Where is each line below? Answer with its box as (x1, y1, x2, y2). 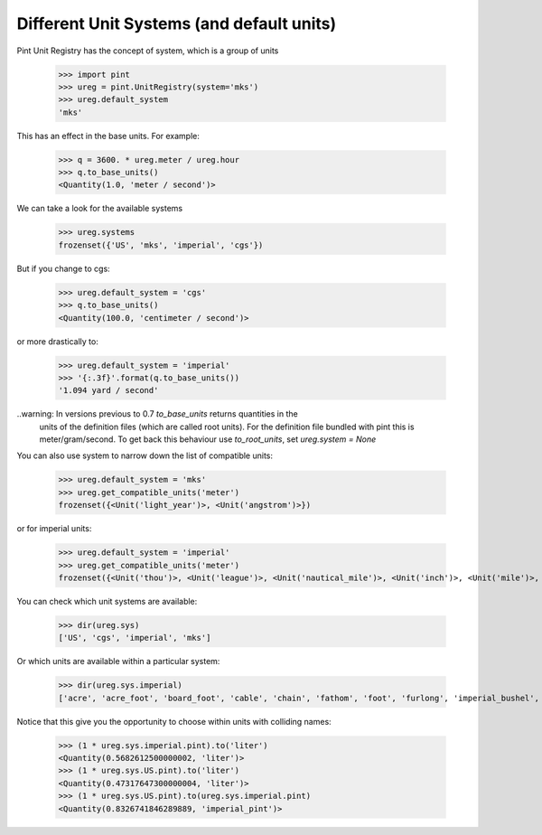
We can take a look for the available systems (16, 203, 183, 214)
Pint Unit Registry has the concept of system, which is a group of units (16, 45, 279, 56)
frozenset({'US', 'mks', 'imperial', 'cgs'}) (58, 239, 264, 250)
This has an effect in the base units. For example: (16, 130, 201, 141)
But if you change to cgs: (16, 263, 110, 274)
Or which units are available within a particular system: (16, 656, 220, 667)
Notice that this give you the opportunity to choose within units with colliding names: (16, 716, 332, 727)
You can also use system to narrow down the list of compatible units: (16, 450, 274, 461)
